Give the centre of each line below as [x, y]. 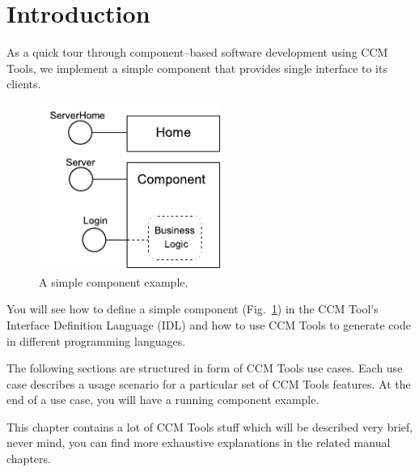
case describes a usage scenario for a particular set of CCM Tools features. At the [209, 383]
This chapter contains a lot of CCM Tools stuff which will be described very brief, [210, 426]
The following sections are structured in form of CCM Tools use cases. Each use [205, 368]
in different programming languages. [96, 340]
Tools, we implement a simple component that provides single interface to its [197, 68]
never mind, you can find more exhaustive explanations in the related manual [199, 442]
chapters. [29, 459]
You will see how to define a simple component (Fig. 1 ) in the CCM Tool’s [193, 309]
